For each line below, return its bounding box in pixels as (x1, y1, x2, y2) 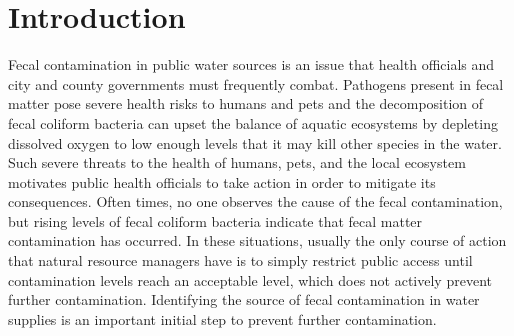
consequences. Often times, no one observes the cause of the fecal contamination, (8, 191, 503, 212)
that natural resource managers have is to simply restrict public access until (8, 250, 473, 271)
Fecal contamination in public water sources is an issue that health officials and (8, 54, 495, 75)
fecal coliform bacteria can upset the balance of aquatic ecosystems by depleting (8, 112, 498, 133)
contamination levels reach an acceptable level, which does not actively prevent (8, 269, 492, 290)
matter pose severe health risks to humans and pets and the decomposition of (8, 93, 484, 114)
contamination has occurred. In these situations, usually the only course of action (8, 230, 507, 251)
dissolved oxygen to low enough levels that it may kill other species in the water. (8, 132, 502, 153)
